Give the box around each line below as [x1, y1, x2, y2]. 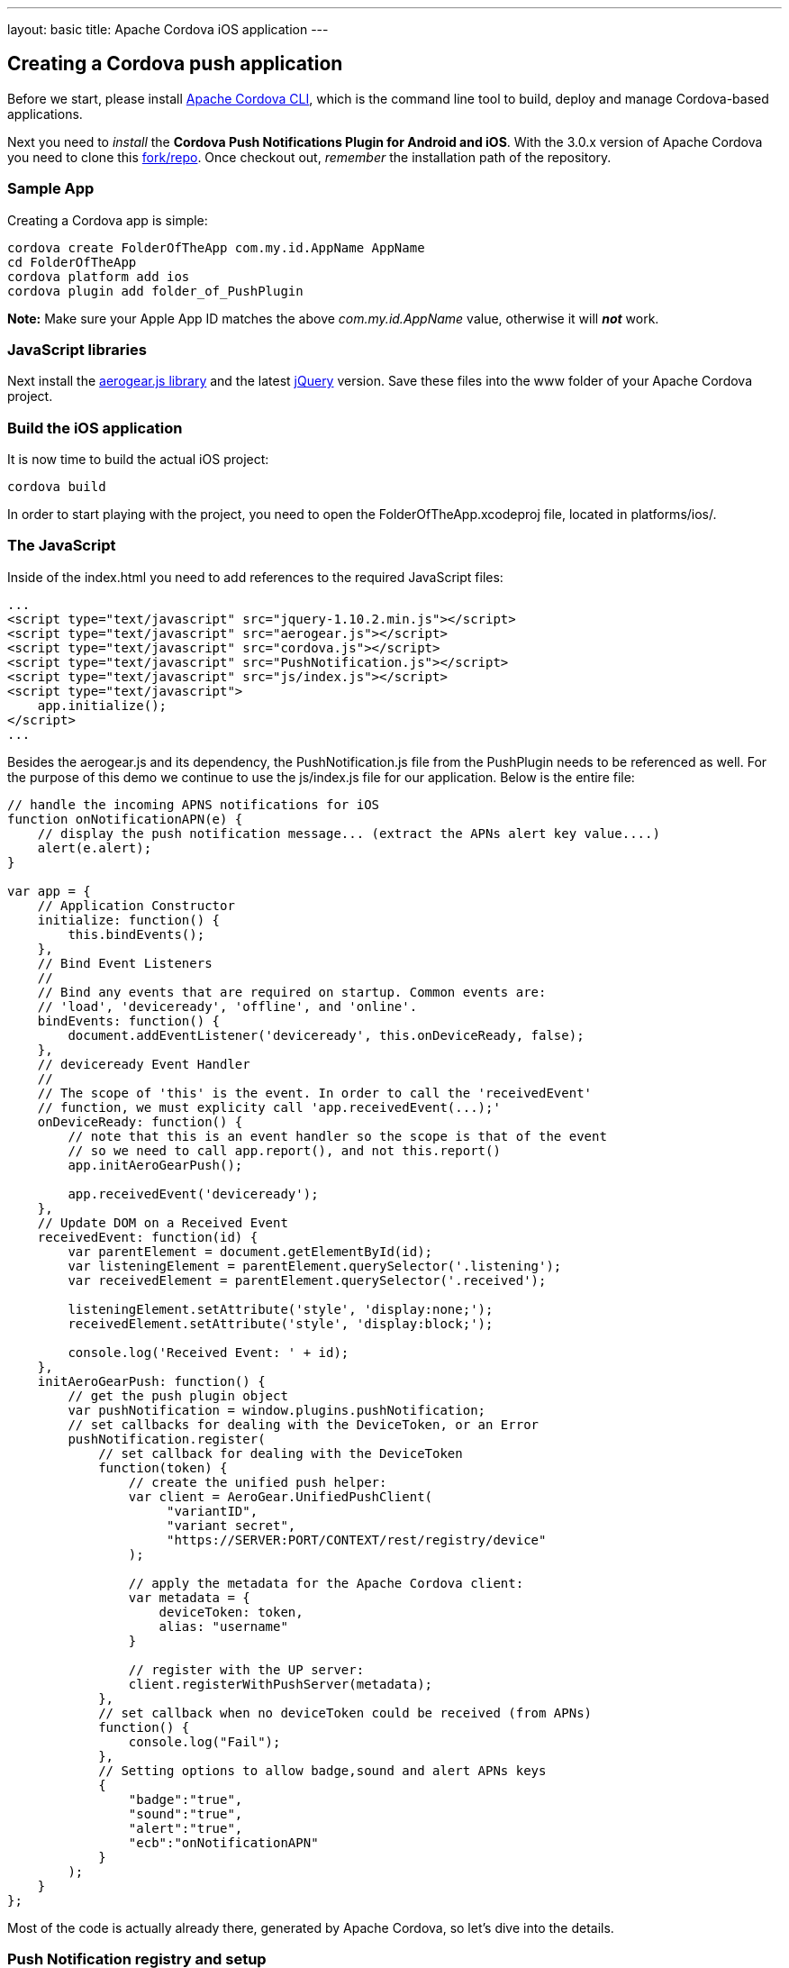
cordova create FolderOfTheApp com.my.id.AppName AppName [7, 240, 425, 255]
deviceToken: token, [159, 1604, 304, 1619]
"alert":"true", [128, 1820, 243, 1836]
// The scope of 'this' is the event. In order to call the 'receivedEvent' [37, 1085, 593, 1100]
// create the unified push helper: [128, 1474, 387, 1490]
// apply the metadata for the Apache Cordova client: [128, 1575, 524, 1590]
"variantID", [167, 1503, 258, 1518]
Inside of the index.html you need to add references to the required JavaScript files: [7, 569, 503, 585]
